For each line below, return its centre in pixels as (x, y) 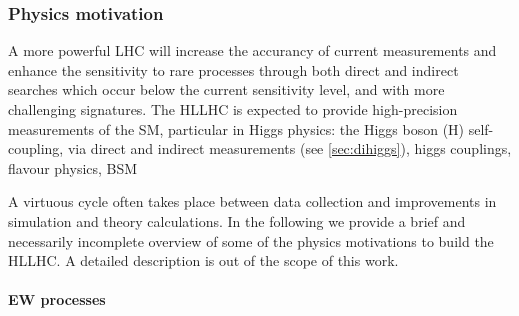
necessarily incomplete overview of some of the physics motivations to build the (251, 240)
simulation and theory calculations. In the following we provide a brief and (237, 220)
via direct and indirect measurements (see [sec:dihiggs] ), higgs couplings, (289, 148)
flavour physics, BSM (73, 167)
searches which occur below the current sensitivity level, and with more (226, 89)
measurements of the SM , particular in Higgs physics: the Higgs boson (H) (236, 128)
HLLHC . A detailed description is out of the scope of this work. (203, 260)
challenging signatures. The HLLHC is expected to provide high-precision (233, 109)
